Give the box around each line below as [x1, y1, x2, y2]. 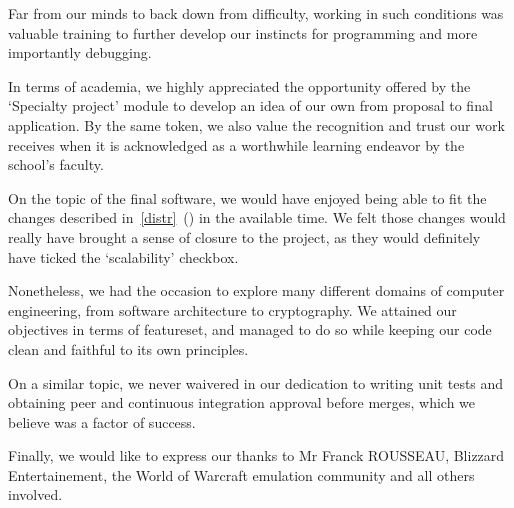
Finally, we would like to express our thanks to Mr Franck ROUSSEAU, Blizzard [8, 445, 505, 466]
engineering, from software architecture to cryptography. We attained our [8, 299, 457, 320]
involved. [8, 484, 63, 505]
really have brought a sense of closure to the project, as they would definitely [8, 226, 481, 247]
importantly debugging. [8, 42, 152, 63]
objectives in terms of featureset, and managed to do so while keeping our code [8, 319, 492, 340]
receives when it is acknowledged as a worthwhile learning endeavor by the [8, 134, 465, 155]
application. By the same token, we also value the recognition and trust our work [8, 114, 505, 135]
